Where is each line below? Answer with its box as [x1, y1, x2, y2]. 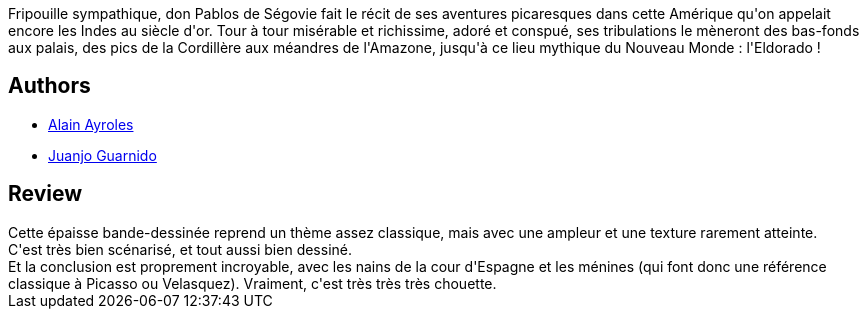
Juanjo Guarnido [48, 146, 157, 164]
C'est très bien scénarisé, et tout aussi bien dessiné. [8, 240, 352, 258]
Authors [8, 73, 91, 99]
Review [8, 181, 83, 207]
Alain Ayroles [48, 115, 134, 133]
